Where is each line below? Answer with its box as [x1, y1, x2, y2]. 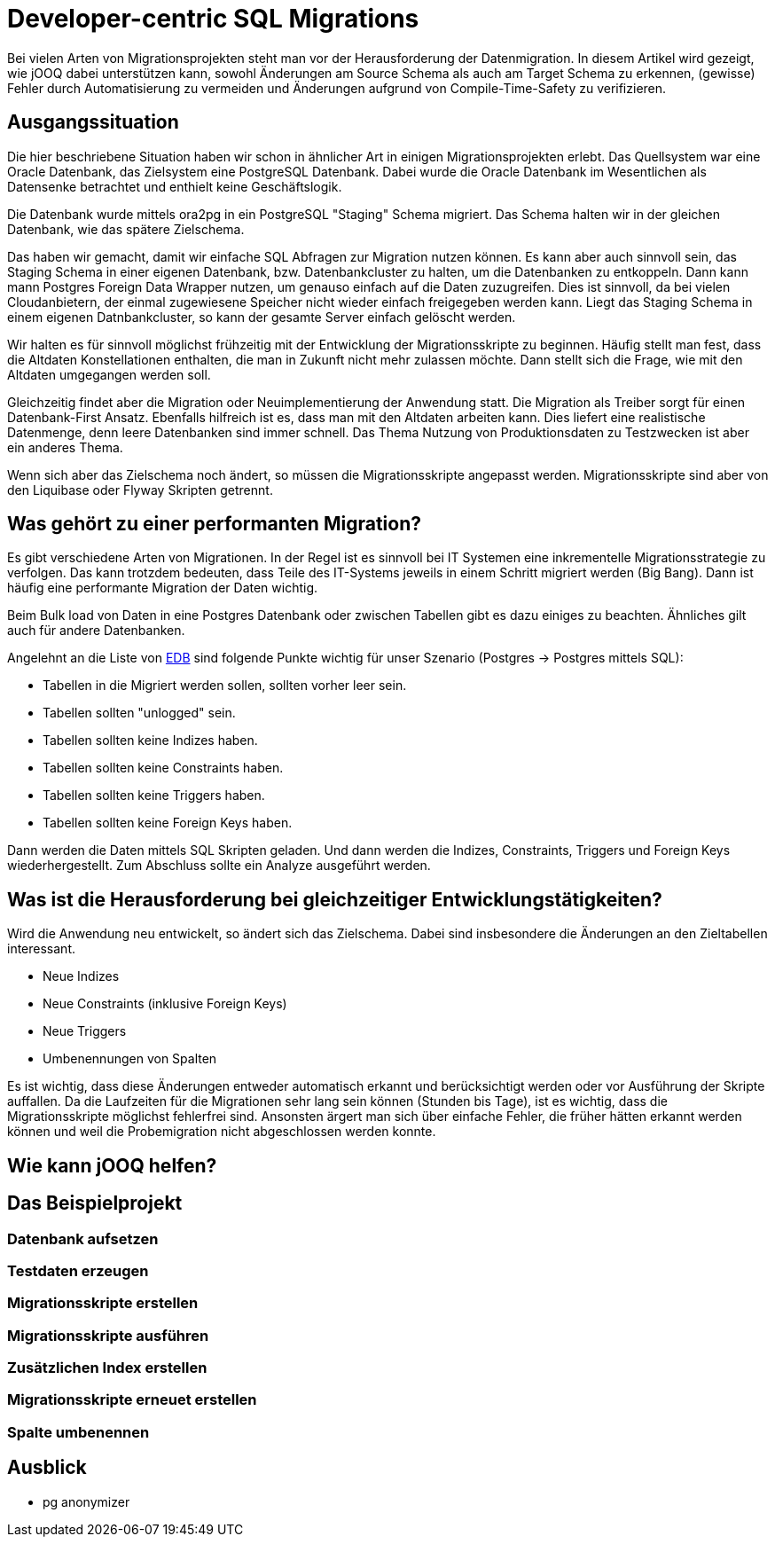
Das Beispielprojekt [7, 1192, 183, 1215]
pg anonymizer [43, 1493, 130, 1509]
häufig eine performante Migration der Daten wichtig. [7, 580, 318, 596]
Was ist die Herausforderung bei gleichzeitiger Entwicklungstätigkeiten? [7, 888, 662, 911]
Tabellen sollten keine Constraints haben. [43, 760, 284, 776]
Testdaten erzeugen [7, 1261, 149, 1280]
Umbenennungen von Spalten [43, 1051, 217, 1067]
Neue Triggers [43, 1023, 127, 1039]
